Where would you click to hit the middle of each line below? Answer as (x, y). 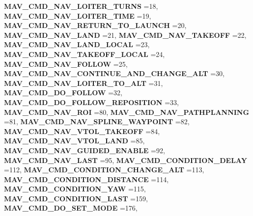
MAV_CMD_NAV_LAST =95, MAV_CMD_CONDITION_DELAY (126, 160)
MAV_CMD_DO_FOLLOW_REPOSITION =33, (91, 102)
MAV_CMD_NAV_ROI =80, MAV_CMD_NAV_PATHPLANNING (127, 112)
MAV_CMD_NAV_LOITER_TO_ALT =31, (84, 83)
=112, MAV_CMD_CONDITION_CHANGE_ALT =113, (104, 170)
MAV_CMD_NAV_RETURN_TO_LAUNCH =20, (95, 25)
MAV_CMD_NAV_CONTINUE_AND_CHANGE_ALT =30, (114, 73)
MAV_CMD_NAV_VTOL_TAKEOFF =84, (82, 131)
